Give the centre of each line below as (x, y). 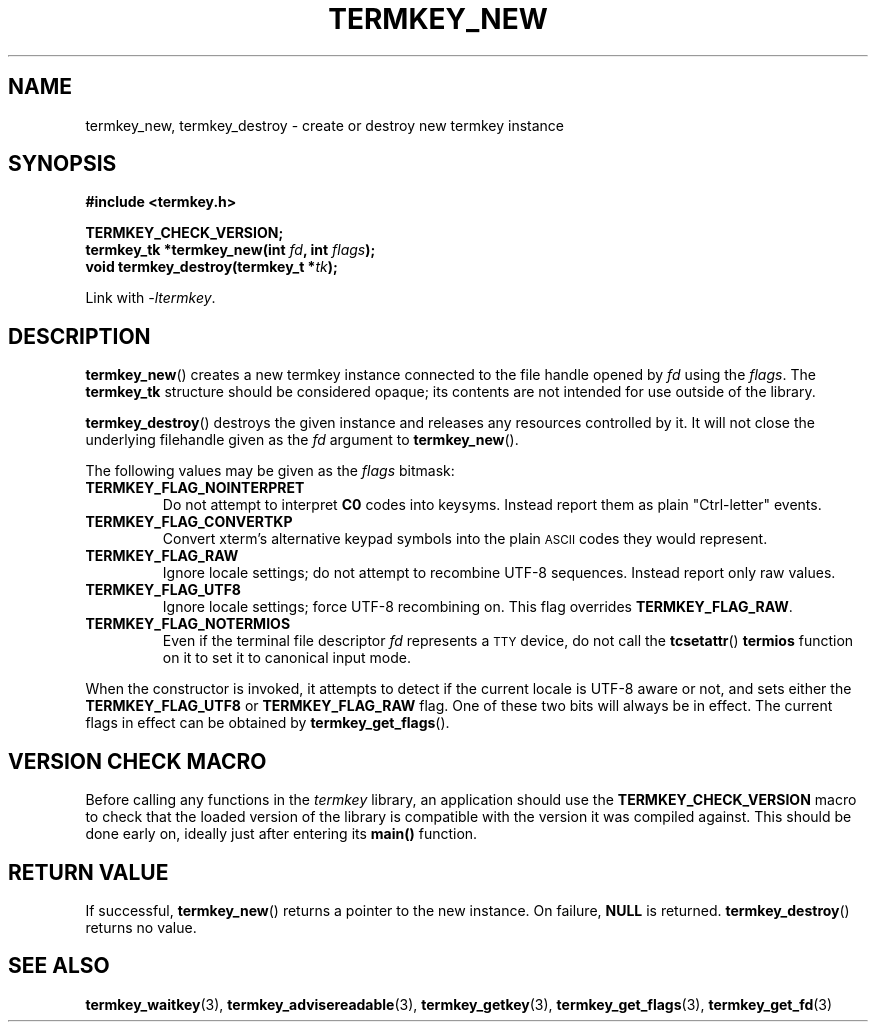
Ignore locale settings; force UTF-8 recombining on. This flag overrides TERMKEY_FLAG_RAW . (477, 607)
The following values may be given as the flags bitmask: (270, 471)
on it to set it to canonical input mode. (286, 658)
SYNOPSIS (62, 164)
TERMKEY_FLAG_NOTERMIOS (188, 624)
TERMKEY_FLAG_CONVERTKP (189, 522)
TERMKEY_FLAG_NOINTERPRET (195, 488)
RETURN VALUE (88, 872)
